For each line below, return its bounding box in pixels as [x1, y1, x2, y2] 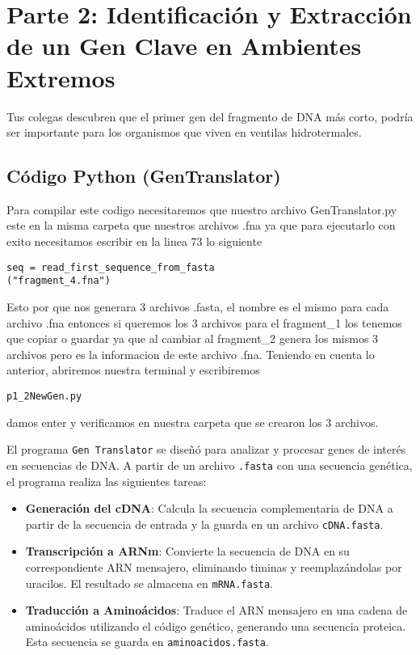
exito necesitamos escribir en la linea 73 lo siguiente [6, 233, 262, 250]
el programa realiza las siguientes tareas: [6, 472, 207, 489]
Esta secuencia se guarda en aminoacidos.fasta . [25, 633, 269, 650]
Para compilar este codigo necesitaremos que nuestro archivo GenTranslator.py [6, 201, 397, 218]
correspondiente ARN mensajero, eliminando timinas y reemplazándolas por [25, 558, 402, 575]
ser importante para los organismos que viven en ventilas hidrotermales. [6, 124, 362, 141]
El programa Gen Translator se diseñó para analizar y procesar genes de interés [6, 441, 406, 458]
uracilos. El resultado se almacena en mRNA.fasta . [25, 574, 274, 591]
